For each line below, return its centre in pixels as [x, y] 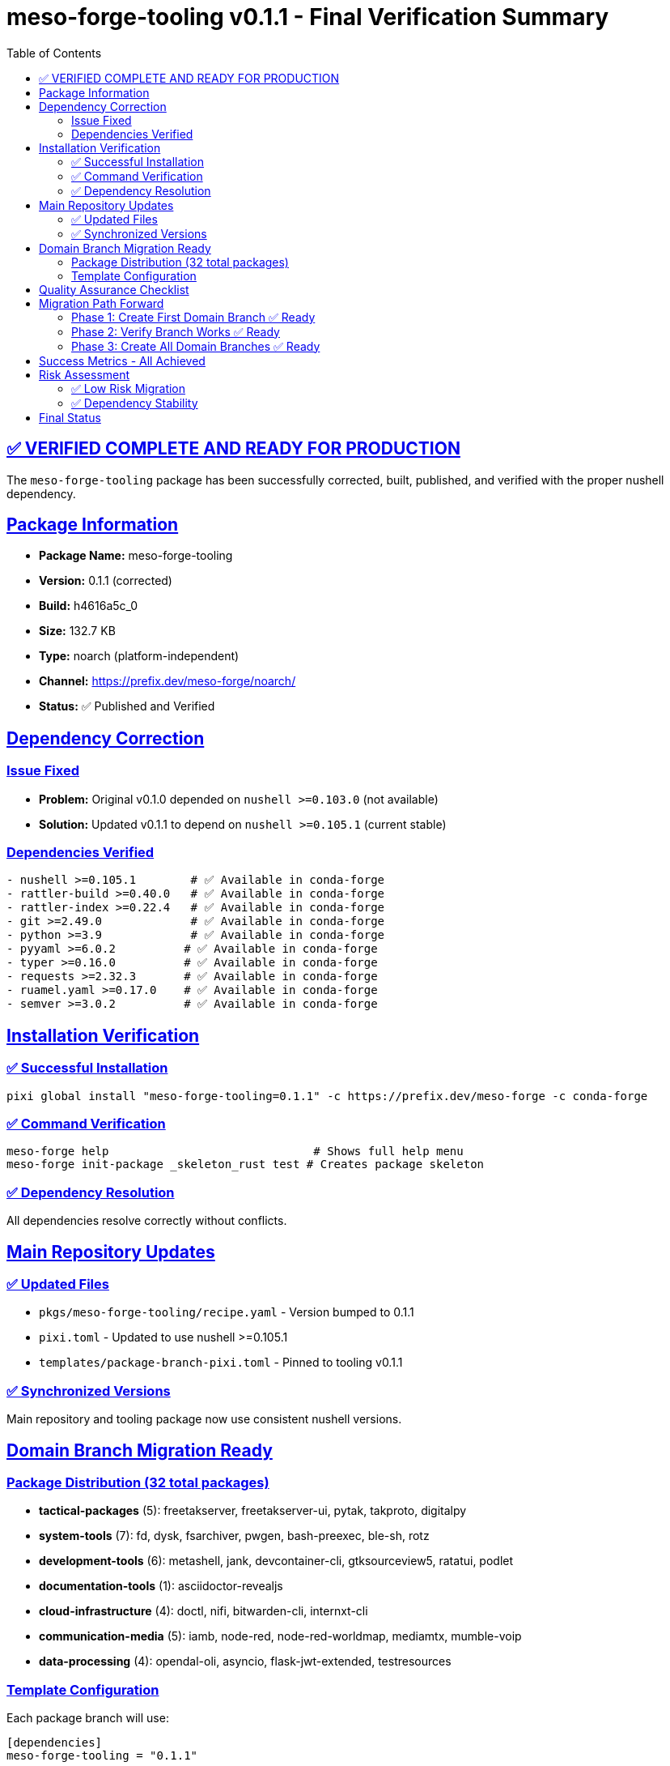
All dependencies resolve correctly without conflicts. [147, 1221]
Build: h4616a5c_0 [89, 606]
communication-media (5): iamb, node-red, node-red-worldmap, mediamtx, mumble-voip [280, 1636]
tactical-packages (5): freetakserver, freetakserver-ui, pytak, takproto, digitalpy [253, 1511]
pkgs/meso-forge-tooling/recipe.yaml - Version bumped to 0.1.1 [227, 1312]
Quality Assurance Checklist [114, 289]
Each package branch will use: [88, 1718]
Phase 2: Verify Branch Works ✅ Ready [176, 331]
